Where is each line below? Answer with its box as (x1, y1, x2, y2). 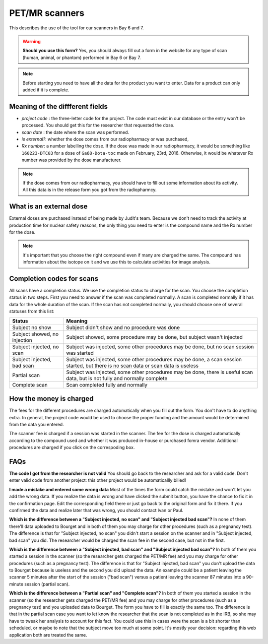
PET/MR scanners (9, 7, 84, 18)
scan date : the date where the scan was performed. (21, 129, 129, 135)
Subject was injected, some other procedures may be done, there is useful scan (66, 369, 253, 376)
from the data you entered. (9, 421, 64, 427)
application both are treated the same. (9, 632, 87, 638)
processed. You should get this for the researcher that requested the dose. (21, 122, 175, 129)
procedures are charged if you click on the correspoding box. (9, 445, 135, 451)
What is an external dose (9, 202, 88, 211)
